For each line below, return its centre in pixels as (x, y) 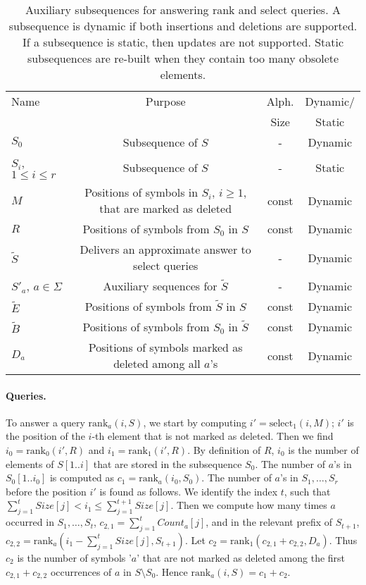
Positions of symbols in (141, 192)
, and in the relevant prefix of (269, 522)
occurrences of (81, 571)
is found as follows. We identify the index (189, 491)
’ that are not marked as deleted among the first (241, 557)
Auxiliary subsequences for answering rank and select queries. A (183, 10)
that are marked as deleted (166, 208)
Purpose (165, 101)
